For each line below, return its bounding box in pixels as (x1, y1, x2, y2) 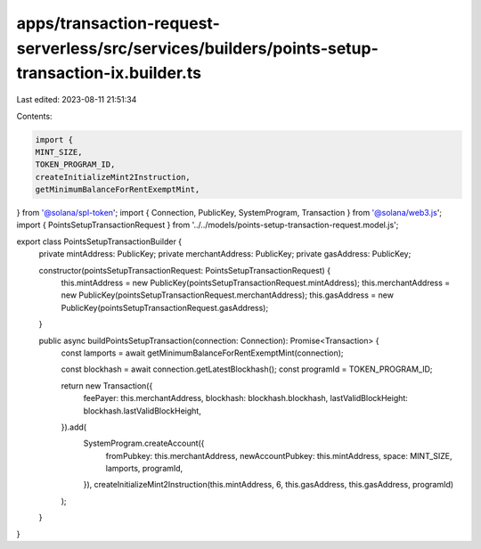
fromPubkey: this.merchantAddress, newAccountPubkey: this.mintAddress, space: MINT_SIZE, (105, 450, 453, 461)
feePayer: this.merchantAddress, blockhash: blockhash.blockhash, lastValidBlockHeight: (83, 393, 409, 404)
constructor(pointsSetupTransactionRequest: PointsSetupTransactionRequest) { (38, 265, 331, 275)
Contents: (16, 111, 53, 121)
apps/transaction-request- (16, 13, 220, 33)
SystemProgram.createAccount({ (83, 438, 205, 449)
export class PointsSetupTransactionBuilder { (16, 236, 183, 247)
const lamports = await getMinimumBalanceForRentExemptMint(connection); (61, 348, 344, 358)
